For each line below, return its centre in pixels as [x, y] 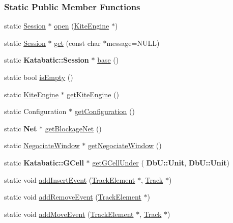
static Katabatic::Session [47, 60]
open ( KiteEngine [82, 26]
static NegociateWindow [42, 145]
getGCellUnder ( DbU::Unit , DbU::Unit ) [161, 162]
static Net [21, 128]
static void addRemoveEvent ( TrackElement [73, 197]
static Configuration [35, 111]
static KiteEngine [31, 94]
